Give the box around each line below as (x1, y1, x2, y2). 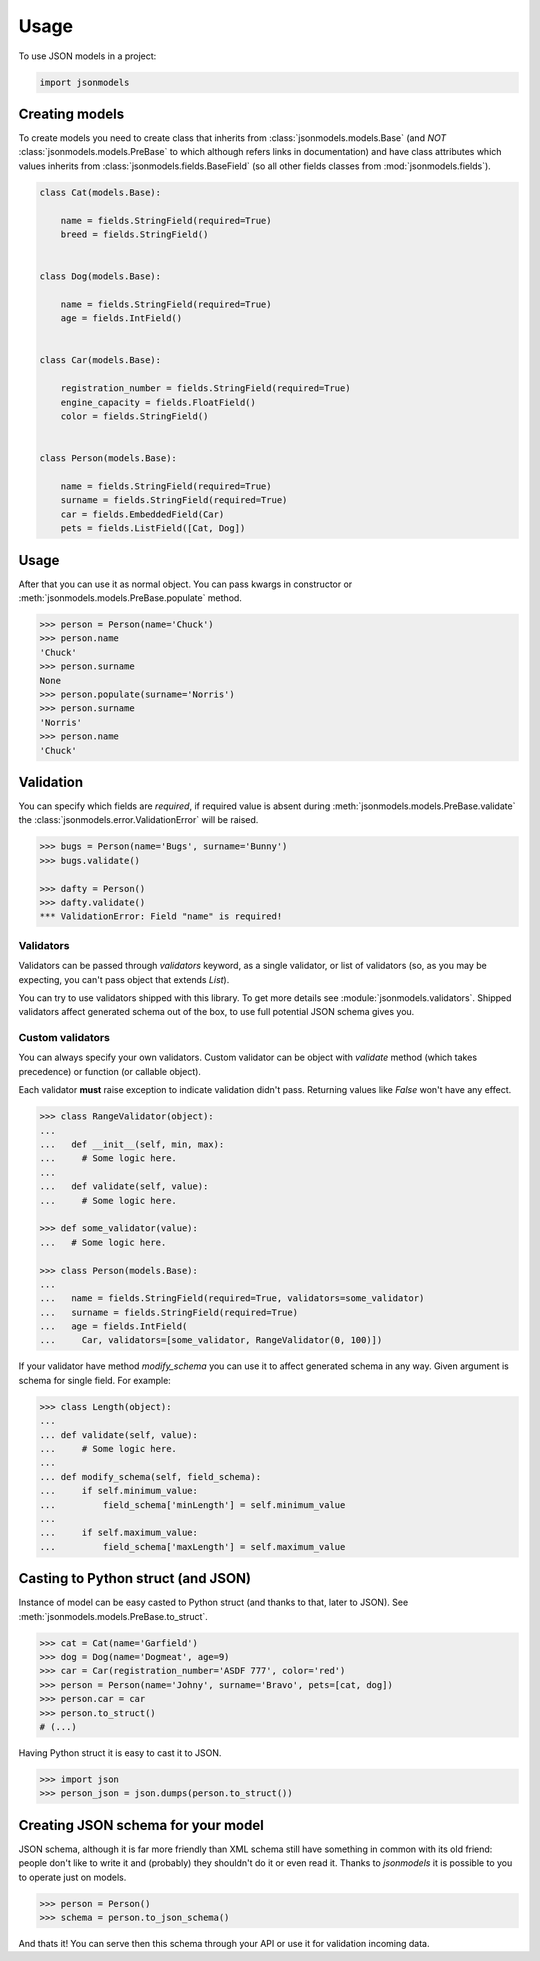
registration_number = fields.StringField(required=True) (60, 383, 351, 394)
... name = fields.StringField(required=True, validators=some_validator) (39, 1293, 425, 1304)
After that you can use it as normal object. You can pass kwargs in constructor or (18, 578, 353, 590)
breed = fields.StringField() (60, 228, 209, 240)
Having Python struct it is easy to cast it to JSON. (18, 1746, 222, 1759)
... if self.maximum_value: (39, 1527, 199, 1539)
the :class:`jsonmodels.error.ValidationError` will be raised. (18, 814, 259, 826)
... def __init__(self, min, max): (39, 1138, 225, 1150)
